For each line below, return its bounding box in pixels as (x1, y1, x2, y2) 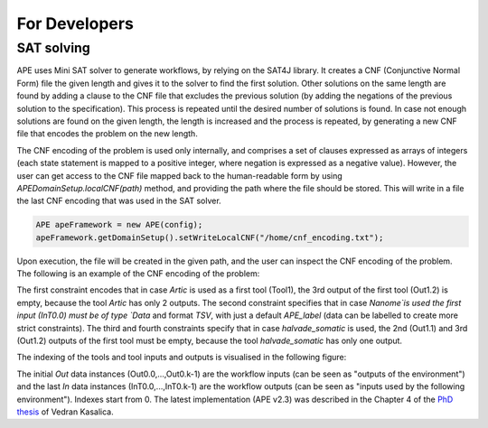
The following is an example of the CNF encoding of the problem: (16, 268, 260, 279)
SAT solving (16, 40, 90, 56)
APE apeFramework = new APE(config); (35, 219, 203, 230)
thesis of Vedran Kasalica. (16, 406, 115, 417)
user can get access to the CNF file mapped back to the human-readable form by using (16, 170, 343, 181)
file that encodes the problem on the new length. (16, 128, 198, 139)
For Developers (16, 14, 135, 33)
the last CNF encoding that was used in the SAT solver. (16, 195, 221, 207)
